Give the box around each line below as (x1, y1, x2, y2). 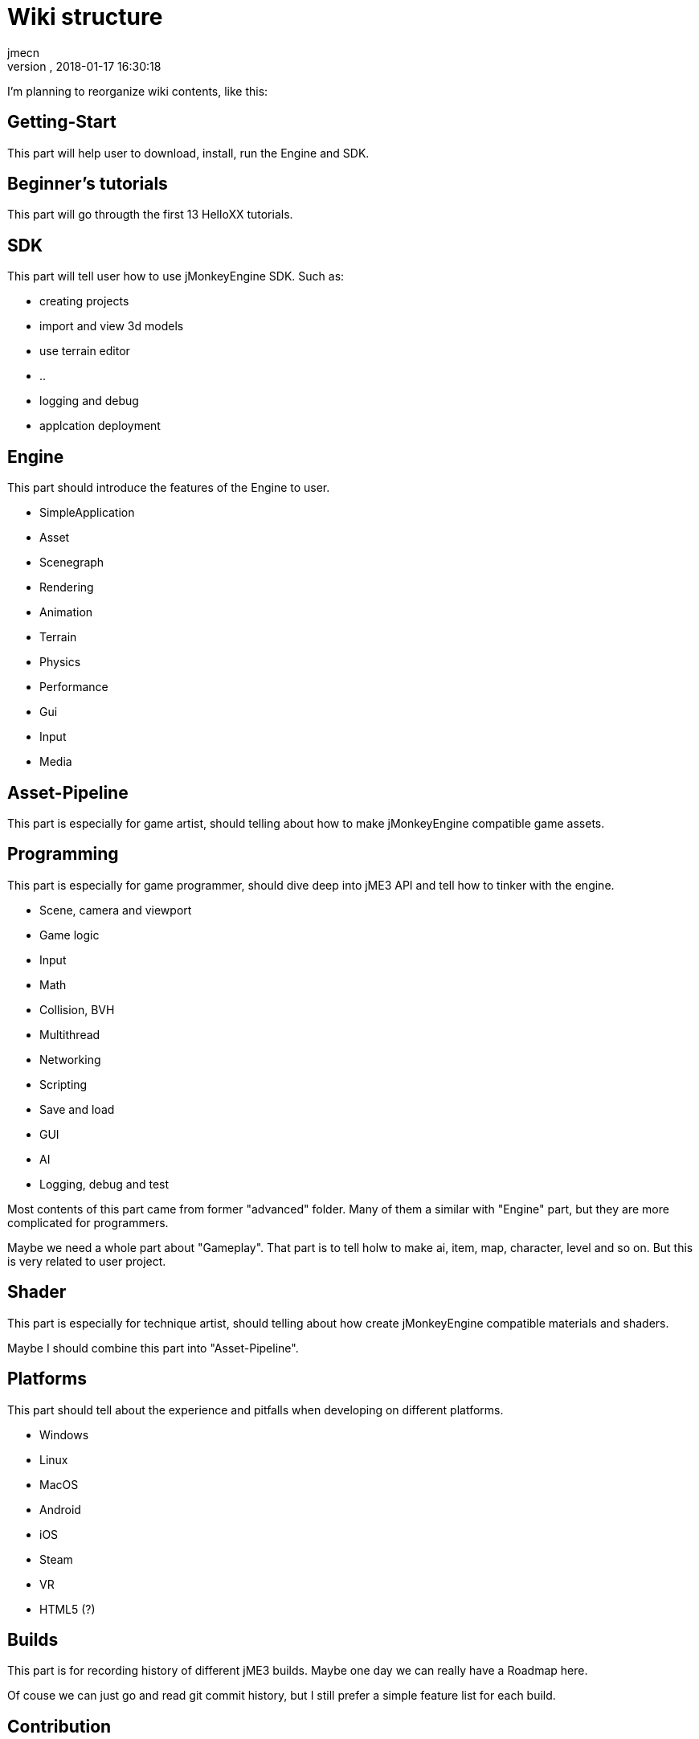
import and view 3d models (39, 319, 184, 333)
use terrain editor (39, 344, 130, 358)
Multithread (39, 1027, 100, 1041)
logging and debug (39, 394, 139, 408)
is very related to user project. (7, 1254, 166, 1268)
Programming (7, 844, 119, 865)
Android (39, 1502, 81, 1516)
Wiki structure (7, 3, 163, 31)
